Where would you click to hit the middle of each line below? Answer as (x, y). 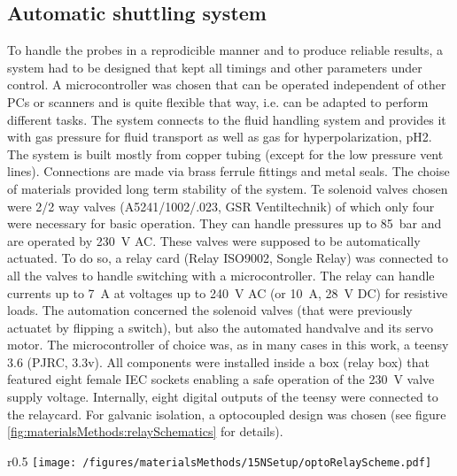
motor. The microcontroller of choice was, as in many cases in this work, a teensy (228, 345)
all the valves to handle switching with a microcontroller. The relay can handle (221, 275)
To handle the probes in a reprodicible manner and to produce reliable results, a (225, 50)
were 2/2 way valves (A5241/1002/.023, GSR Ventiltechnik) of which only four (221, 206)
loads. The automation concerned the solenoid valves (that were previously (210, 310)
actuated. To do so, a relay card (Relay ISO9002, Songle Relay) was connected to (228, 258)
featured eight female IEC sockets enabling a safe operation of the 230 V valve (221, 379)
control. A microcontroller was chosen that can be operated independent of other (227, 84)
